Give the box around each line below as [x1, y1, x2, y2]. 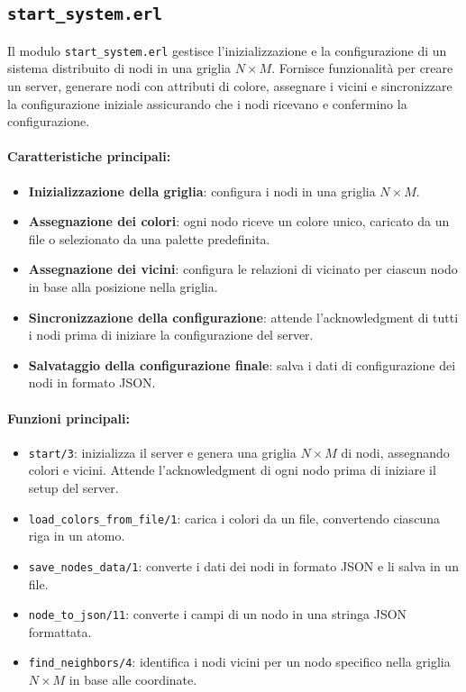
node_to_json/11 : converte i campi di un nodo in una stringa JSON [28, 605, 407, 624]
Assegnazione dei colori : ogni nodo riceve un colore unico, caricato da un [28, 212, 450, 231]
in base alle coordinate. [69, 670, 197, 688]
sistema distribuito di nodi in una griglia [7, 59, 232, 77]
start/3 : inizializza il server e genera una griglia [28, 442, 297, 461]
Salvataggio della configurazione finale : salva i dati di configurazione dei [28, 355, 456, 374]
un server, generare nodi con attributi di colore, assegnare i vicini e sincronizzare [7, 77, 452, 96]
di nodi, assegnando [341, 442, 450, 461]
